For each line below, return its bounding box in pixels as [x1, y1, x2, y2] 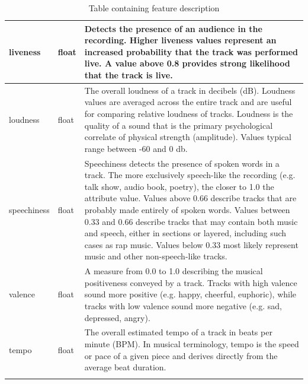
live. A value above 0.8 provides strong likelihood [84, 57, 290, 69]
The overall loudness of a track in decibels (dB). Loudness [84, 84, 296, 96]
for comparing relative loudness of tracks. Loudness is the [84, 107, 293, 119]
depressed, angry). [84, 311, 150, 323]
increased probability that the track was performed [84, 45, 298, 58]
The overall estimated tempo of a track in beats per [84, 326, 272, 338]
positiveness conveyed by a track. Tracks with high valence [84, 276, 297, 288]
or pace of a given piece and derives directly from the [84, 349, 278, 361]
